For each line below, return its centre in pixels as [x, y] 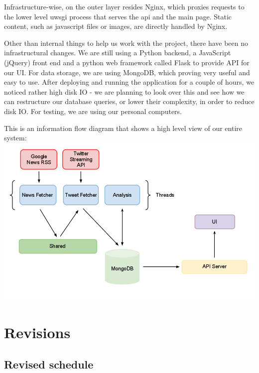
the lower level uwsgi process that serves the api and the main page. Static [118, 16]
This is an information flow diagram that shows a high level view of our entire [123, 128]
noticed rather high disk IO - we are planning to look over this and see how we [124, 91]
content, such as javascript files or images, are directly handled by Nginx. [116, 26]
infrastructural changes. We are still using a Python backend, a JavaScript [118, 53]
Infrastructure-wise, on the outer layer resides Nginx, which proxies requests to [124, 6]
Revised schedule [49, 364]
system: [15, 138]
